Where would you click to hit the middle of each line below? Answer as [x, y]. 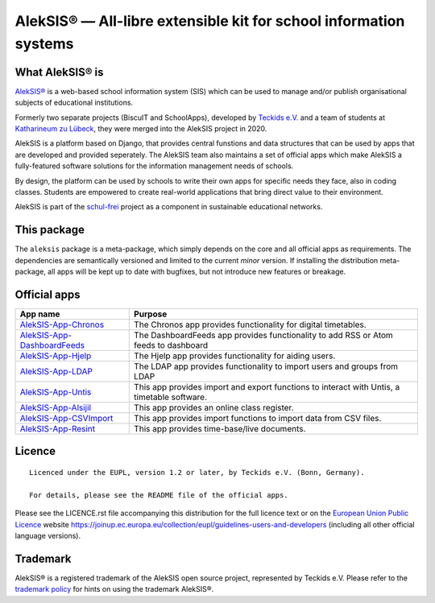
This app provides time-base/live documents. [220, 428]
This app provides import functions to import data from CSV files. [258, 418]
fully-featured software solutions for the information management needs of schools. [154, 166]
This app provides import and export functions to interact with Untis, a [267, 386]
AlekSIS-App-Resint [58, 428]
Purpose [151, 314]
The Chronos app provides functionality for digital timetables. [250, 324]
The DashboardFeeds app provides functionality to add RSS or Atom [264, 335]
